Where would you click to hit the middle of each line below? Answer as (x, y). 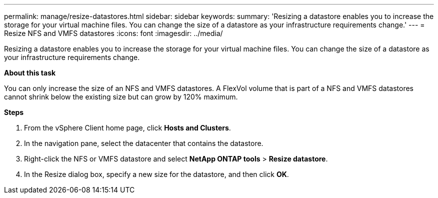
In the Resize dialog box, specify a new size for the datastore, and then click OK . (156, 174)
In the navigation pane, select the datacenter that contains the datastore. (144, 143)
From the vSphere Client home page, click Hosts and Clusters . (127, 128)
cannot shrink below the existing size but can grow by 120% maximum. (121, 97)
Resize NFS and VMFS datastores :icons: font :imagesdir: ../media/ (113, 33)
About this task (30, 73)
